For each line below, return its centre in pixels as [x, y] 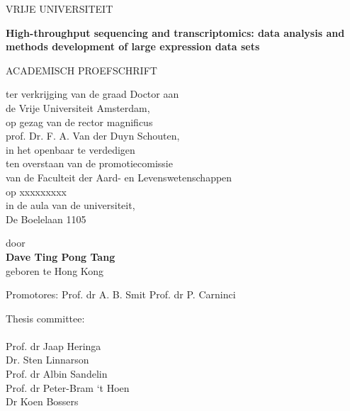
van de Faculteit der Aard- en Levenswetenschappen [119, 177]
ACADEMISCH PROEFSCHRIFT [81, 70]
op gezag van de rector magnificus [79, 122]
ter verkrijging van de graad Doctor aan [92, 94]
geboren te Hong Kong [55, 270]
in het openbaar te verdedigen [70, 149]
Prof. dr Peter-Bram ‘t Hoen [68, 387]
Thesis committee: [45, 318]
